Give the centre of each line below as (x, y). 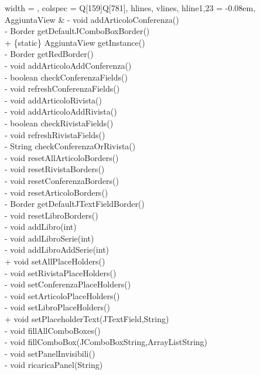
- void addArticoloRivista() (53, 100)
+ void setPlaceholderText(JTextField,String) (87, 319)
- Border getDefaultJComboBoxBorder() (77, 31)
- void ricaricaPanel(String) (54, 365)
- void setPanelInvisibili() (50, 353)
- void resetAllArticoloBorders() (62, 157)
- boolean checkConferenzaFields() (66, 77)
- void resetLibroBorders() (52, 215)
